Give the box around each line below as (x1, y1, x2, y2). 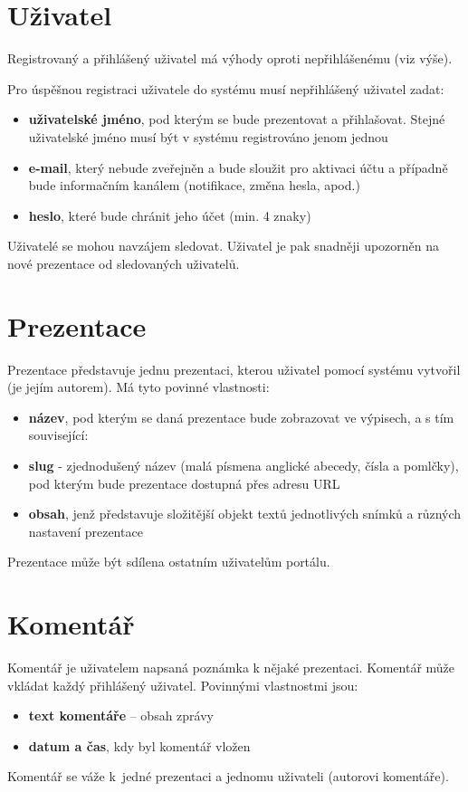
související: (28, 425, 89, 444)
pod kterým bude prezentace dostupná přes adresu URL (28, 473, 340, 492)
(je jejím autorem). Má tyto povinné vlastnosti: (7, 377, 270, 396)
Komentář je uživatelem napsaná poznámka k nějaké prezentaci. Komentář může (7, 658, 455, 677)
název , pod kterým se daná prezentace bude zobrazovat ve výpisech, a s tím (28, 407, 454, 426)
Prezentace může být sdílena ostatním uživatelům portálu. (7, 552, 330, 571)
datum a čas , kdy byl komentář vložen (28, 736, 251, 755)
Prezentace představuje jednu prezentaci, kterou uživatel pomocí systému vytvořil (7, 359, 461, 378)
